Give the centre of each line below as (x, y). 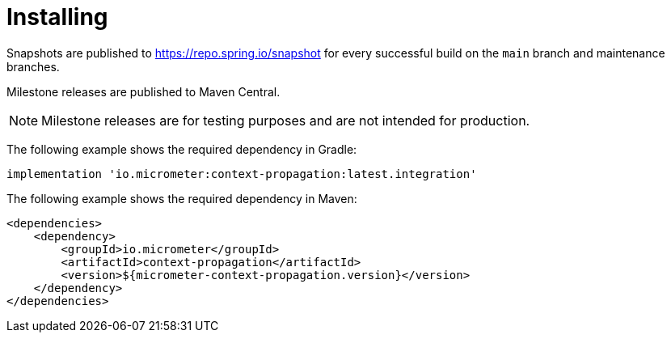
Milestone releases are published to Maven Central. (143, 91)
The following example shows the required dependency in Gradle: (182, 149)
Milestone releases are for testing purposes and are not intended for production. (286, 120)
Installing (57, 17)
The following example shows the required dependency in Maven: (182, 198)
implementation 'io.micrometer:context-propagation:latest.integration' (242, 174)
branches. (33, 66)
